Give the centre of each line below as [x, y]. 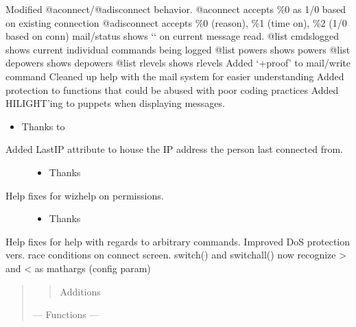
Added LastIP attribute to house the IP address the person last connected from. [174, 149]
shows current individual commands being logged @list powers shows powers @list [178, 49]
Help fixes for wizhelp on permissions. [85, 195]
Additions [80, 291]
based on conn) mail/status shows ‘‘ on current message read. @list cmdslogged [173, 36]
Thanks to [43, 126]
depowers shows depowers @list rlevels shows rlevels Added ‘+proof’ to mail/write [178, 63]
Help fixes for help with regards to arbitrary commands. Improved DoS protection [178, 241]
